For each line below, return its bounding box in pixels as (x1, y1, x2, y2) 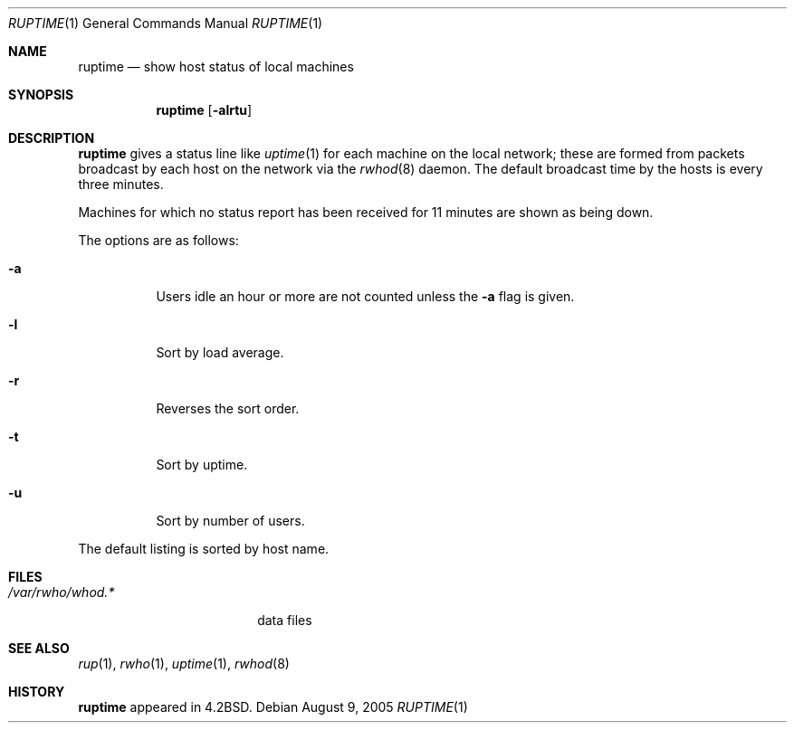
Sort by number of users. (156, 513, 305, 528)
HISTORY (8, 684, 65, 699)
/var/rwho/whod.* (8, 584, 115, 600)
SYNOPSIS (8, 87, 74, 102)
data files (257, 612, 312, 628)
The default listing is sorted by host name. (78, 541, 330, 556)
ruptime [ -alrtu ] (156, 102, 253, 118)
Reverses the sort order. (156, 401, 300, 416)
